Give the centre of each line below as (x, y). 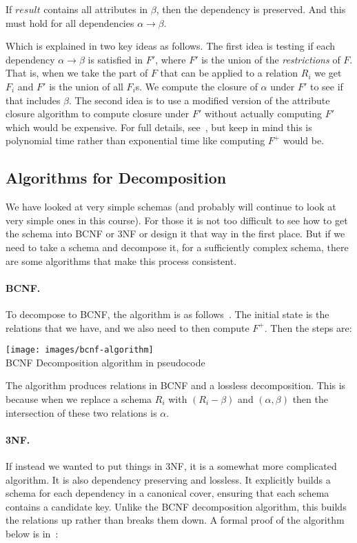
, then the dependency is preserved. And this (251, 9)
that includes (33, 100)
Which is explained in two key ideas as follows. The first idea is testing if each (171, 46)
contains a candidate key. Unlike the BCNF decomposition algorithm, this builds (176, 506)
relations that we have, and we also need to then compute (127, 327)
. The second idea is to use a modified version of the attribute (200, 100)
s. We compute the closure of (196, 86)
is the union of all (86, 86)
